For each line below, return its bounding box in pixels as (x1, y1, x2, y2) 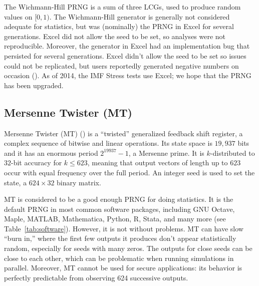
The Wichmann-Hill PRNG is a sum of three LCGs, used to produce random (4, 2, 241, 12)
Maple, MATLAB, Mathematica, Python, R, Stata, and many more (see (4, 213, 226, 224)
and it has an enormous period (4, 147, 98, 158)
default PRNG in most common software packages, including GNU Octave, (4, 203, 235, 214)
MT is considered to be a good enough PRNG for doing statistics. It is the (4, 194, 233, 204)
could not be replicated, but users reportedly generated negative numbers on (4, 60, 239, 71)
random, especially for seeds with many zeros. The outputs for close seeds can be (4, 243, 252, 253)
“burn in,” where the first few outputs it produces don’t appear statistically (4, 233, 236, 243)
